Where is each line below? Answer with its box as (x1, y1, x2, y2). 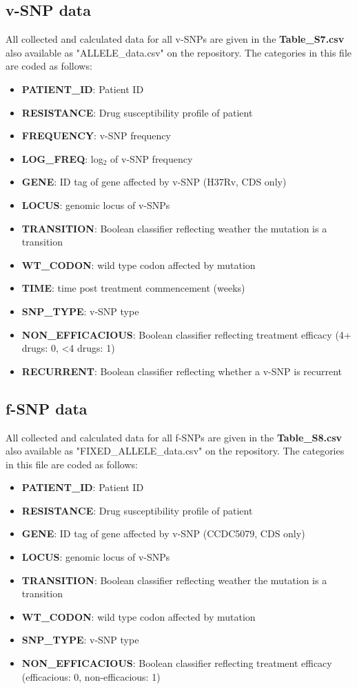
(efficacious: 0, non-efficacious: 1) (21, 669, 161, 683)
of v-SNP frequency (110, 151, 193, 166)
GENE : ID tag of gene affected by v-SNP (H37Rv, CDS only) (21, 174, 287, 189)
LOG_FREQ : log (21, 151, 103, 166)
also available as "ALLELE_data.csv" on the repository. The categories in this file (6, 45, 352, 59)
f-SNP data (6, 397, 88, 419)
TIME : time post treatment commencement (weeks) (21, 281, 245, 295)
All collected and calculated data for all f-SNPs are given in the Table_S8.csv (6, 430, 343, 444)
